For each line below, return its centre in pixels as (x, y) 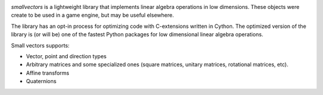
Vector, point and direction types (66, 56)
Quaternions (41, 81)
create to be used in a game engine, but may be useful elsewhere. (92, 15)
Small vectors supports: (40, 45)
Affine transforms (48, 73)
